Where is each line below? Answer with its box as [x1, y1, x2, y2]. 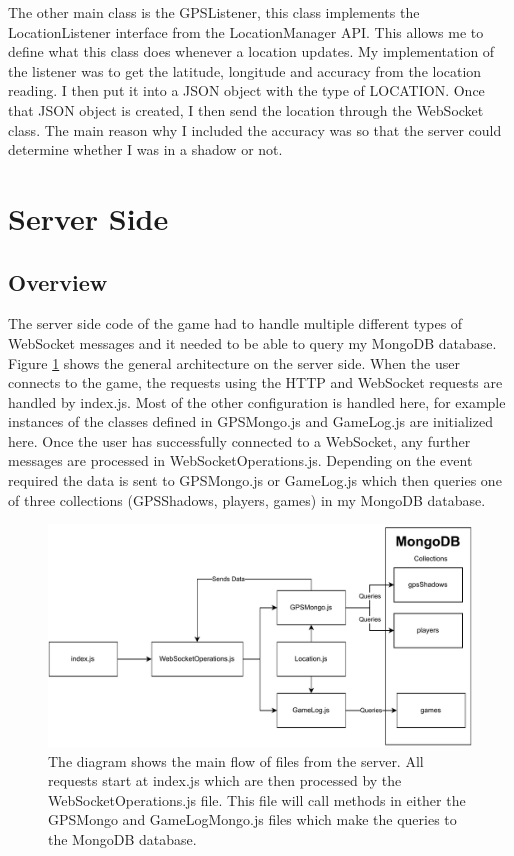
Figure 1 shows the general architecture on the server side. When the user [8, 352, 460, 373]
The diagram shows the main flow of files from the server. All [48, 750, 424, 771]
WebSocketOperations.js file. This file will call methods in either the [48, 789, 466, 810]
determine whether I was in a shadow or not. [8, 139, 283, 160]
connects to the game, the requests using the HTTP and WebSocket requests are [8, 372, 503, 393]
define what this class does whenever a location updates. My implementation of [8, 41, 495, 62]
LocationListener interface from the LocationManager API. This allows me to [8, 21, 484, 42]
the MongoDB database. [48, 829, 197, 849]
